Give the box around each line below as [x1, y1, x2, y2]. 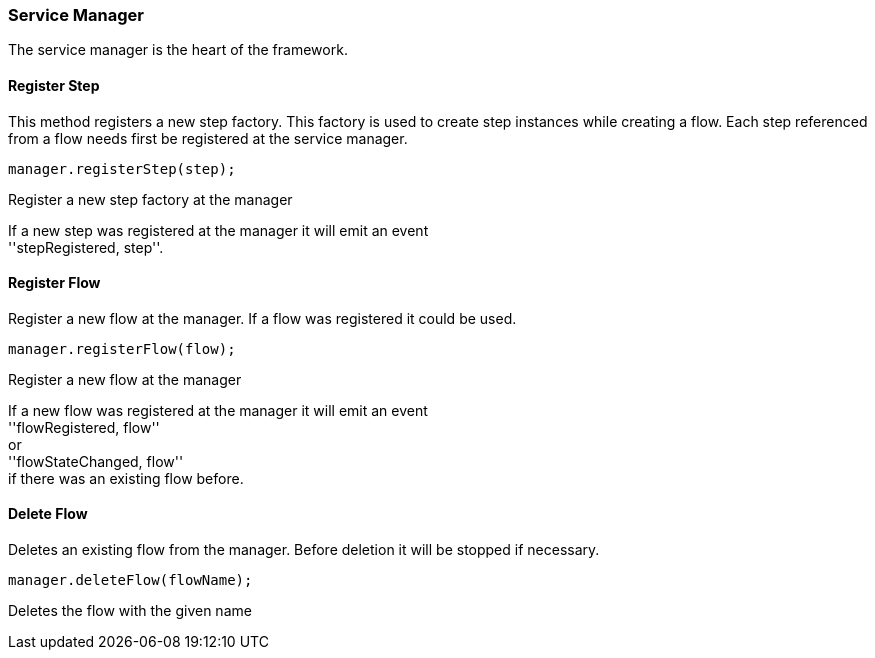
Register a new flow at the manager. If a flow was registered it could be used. [8, 309, 517, 327]
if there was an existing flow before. [8, 469, 244, 487]
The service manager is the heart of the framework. [8, 41, 348, 59]
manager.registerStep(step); [8, 160, 236, 177]
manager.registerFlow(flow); [8, 340, 236, 357]
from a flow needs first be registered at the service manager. [8, 129, 408, 147]
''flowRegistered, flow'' [8, 418, 160, 436]
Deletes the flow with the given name [8, 602, 252, 620]
